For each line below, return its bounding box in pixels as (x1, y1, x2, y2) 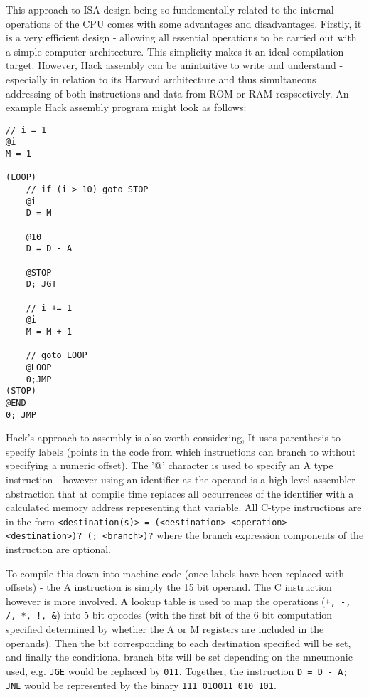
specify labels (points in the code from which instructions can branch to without (6, 444, 356, 458)
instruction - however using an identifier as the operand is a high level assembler (6, 471, 355, 486)
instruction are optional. (6, 542, 111, 557)
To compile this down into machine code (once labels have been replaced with (6, 565, 345, 580)
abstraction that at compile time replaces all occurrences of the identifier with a (6, 486, 354, 501)
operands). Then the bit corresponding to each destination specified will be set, (6, 635, 351, 650)
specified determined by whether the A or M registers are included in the (6, 622, 324, 636)
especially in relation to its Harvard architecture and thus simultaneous (6, 71, 316, 86)
